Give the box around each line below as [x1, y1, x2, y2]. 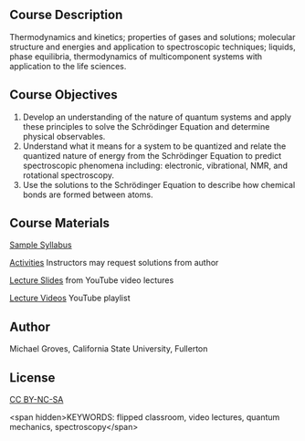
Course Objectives [9, 87, 119, 103]
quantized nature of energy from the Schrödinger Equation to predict [22, 150, 282, 161]
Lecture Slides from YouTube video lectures [9, 275, 174, 286]
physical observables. [22, 131, 106, 142]
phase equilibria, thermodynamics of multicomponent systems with [9, 50, 263, 62]
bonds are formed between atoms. [22, 189, 153, 200]
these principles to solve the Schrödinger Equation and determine [22, 121, 270, 131]
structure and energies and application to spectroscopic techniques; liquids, [9, 41, 296, 52]
